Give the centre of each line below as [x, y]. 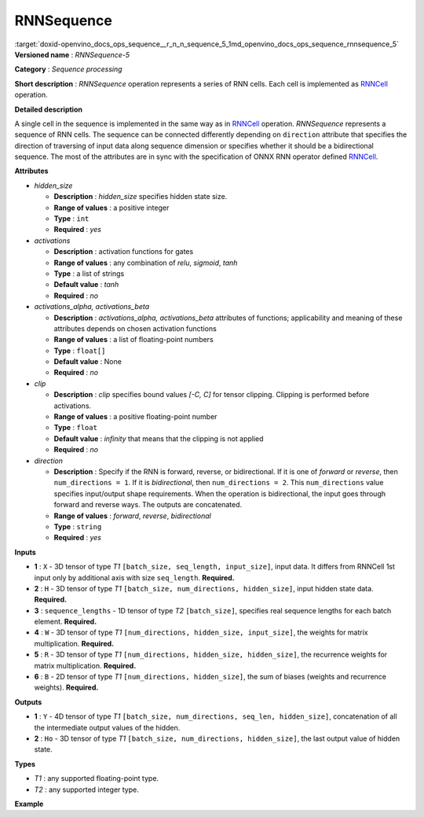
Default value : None [88, 362]
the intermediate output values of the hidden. [107, 727]
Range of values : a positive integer [111, 208]
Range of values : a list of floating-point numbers [133, 340]
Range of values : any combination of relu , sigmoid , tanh [146, 263]
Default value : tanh [86, 285]
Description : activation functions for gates [124, 252]
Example [29, 804]
